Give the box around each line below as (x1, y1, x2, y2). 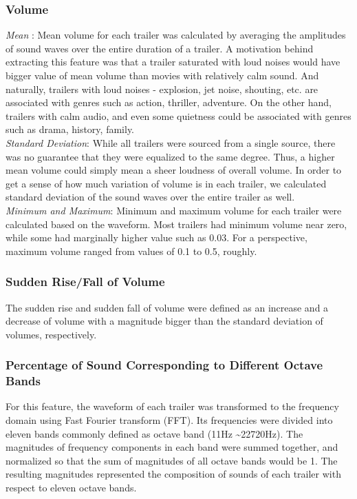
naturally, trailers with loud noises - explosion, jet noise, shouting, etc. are (6, 81, 318, 96)
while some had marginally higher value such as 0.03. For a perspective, (6, 230, 307, 245)
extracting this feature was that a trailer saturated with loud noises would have (6, 54, 340, 69)
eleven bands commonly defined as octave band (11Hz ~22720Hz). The (6, 426, 303, 440)
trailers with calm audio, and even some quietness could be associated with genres (6, 108, 351, 123)
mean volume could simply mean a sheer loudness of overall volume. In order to (6, 163, 342, 177)
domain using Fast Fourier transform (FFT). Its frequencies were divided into (6, 413, 333, 427)
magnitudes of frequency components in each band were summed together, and (6, 440, 338, 454)
